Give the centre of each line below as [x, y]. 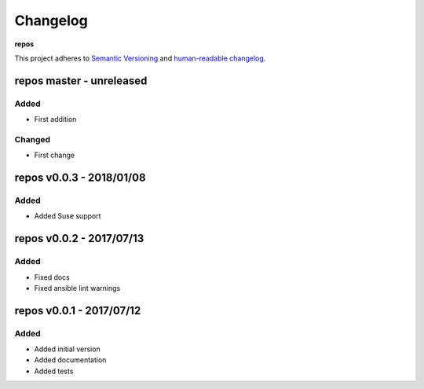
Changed [33, 139]
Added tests [54, 371]
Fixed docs [52, 277]
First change [54, 155]
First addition [55, 119]
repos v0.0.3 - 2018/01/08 [80, 178]
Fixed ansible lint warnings [77, 288]
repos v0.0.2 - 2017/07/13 [79, 239]
